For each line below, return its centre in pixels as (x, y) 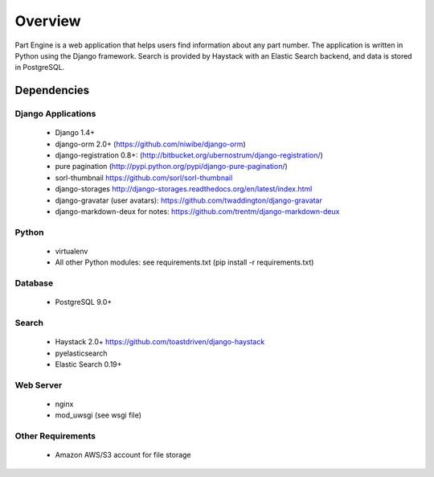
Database (34, 283)
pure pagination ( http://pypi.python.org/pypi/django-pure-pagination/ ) (172, 167)
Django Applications (55, 114)
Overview (48, 21)
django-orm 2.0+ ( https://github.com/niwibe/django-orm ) (150, 144)
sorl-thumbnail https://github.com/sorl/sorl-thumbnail (144, 178)
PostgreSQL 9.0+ (84, 302)
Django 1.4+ (75, 133)
